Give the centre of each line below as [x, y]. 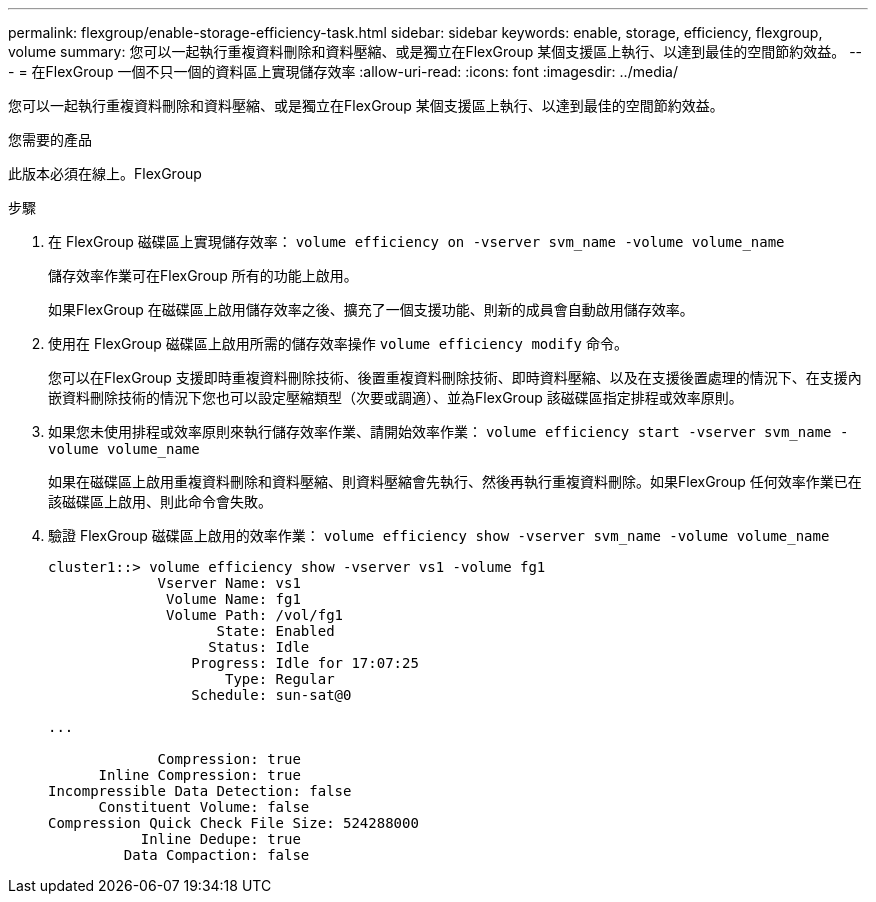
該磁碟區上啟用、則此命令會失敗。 [160, 501]
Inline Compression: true [199, 775]
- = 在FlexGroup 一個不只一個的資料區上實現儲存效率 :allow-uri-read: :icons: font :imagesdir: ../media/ [343, 71]
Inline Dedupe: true [220, 839]
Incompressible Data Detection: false [200, 791]
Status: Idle [259, 647]
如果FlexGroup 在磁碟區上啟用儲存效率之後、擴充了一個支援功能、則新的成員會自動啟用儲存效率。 [371, 309]
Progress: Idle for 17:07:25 [305, 663]
